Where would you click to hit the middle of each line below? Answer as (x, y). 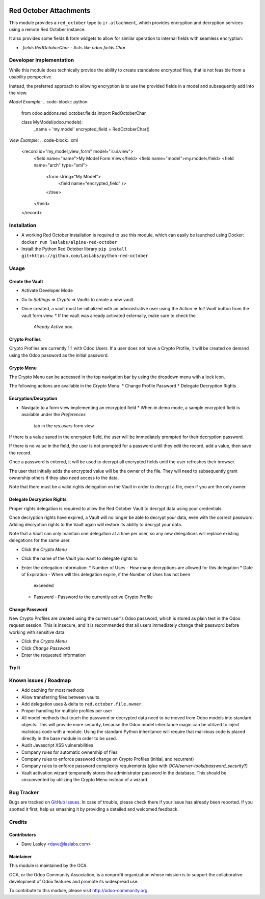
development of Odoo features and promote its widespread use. (74, 881)
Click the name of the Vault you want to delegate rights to (79, 558)
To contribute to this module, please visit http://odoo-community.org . (79, 891)
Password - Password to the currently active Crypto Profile (93, 597)
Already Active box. (53, 326)
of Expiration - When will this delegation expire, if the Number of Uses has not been (106, 574)
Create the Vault (26, 281)
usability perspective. (31, 77)
